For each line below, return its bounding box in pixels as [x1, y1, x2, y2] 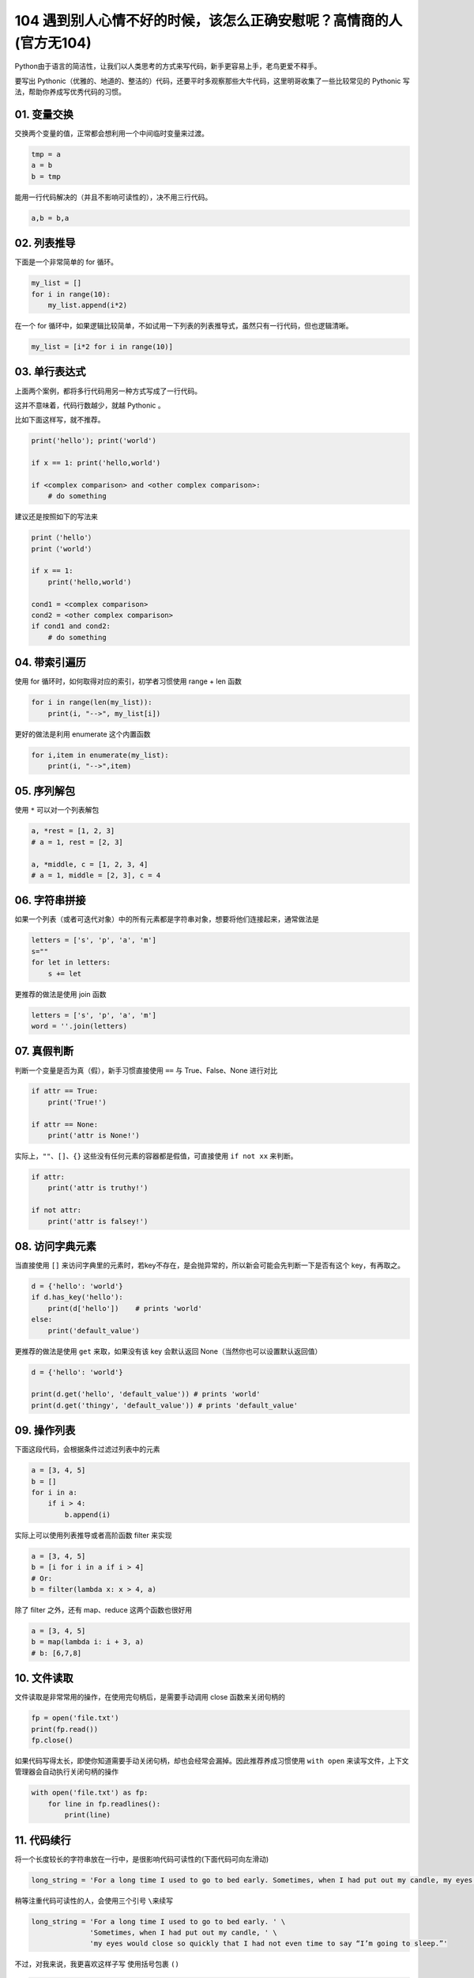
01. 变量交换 [14, 108, 74, 121]
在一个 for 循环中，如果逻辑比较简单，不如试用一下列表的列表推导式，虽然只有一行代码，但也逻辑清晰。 [14, 321, 353, 331]
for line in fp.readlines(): [47, 1799, 161, 1808]
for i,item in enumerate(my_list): [31, 750, 169, 760]
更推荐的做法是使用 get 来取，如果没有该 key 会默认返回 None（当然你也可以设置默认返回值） [14, 1346, 322, 1356]
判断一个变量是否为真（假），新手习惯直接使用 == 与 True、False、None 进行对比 [14, 1065, 278, 1075]
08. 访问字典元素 [14, 1239, 96, 1253]
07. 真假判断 [14, 1044, 74, 1058]
